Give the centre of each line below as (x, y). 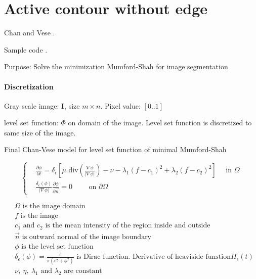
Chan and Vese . (30, 33)
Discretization (29, 86)
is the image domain (54, 206)
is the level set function (57, 247)
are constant (83, 271)
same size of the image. (40, 132)
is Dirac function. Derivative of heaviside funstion (154, 257)
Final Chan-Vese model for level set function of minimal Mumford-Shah (115, 149)
